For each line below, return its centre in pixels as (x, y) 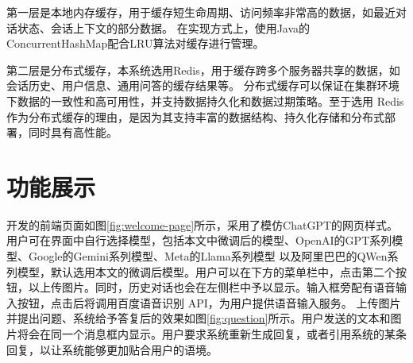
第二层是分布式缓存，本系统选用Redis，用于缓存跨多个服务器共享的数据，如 (203, 70)
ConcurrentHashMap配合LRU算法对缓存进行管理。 (135, 43)
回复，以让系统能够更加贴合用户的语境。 (112, 349)
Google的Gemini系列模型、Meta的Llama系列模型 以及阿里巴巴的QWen (208, 256)
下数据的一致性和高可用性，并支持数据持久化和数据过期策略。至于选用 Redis (205, 100)
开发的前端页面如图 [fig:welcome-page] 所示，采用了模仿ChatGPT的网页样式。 (203, 224)
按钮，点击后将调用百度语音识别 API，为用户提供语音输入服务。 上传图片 (209, 302)
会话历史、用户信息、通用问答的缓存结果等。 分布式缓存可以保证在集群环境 (203, 85)
